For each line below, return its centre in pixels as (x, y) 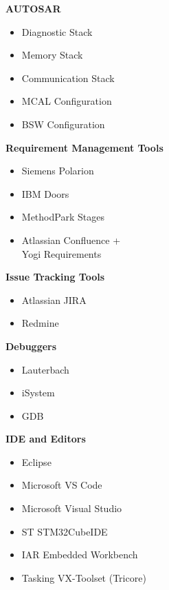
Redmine (40, 323)
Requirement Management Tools (84, 147)
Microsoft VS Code (62, 485)
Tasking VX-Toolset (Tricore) (84, 577)
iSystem (38, 393)
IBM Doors (45, 193)
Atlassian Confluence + (71, 240)
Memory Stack (52, 55)
